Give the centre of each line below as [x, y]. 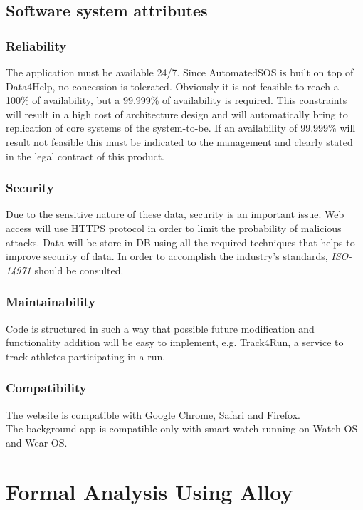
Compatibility [46, 388]
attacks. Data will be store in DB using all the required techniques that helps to [180, 242]
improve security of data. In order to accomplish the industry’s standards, [167, 256]
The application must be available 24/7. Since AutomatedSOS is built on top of [180, 72]
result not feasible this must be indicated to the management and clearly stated [179, 141]
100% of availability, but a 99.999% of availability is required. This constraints [177, 100]
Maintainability [51, 302]
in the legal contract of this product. [85, 156]
